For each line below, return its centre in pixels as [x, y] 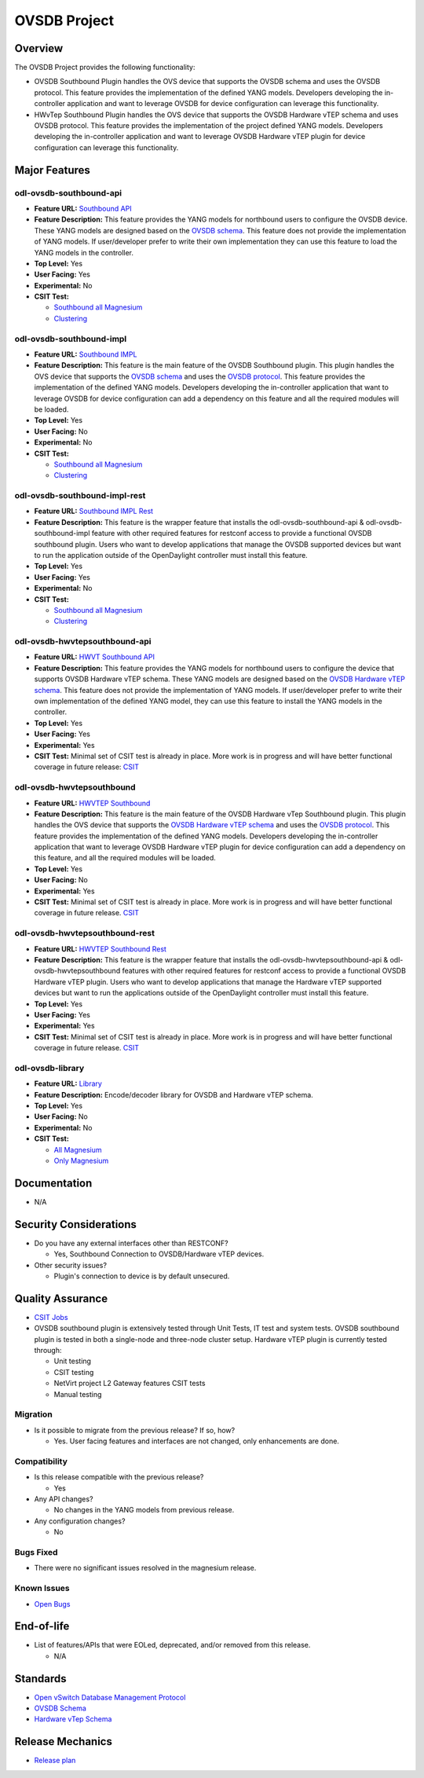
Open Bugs [52, 1604]
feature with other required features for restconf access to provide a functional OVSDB [232, 533]
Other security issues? [71, 1265]
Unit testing [73, 1361]
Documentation [53, 1183]
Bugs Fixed [36, 1552]
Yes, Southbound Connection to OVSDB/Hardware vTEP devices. [159, 1254]
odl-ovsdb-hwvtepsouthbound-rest [84, 933]
